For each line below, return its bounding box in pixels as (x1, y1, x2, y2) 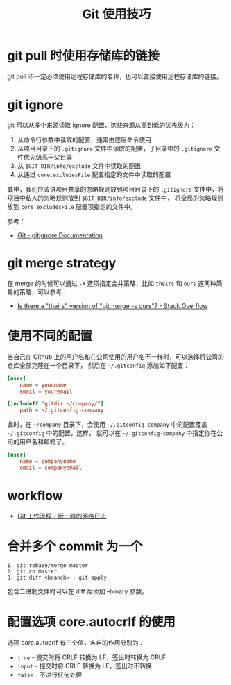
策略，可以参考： (19, 287, 68, 296)
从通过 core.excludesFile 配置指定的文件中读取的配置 (17, 170, 171, 178)
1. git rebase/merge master (7, 561, 89, 569)
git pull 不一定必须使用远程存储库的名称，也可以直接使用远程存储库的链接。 (7, 72, 223, 81)
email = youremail (19, 388, 73, 395)
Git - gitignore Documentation (17, 230, 103, 239)
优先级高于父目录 (23, 153, 73, 161)
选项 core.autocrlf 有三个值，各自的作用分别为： (7, 638, 145, 646)
